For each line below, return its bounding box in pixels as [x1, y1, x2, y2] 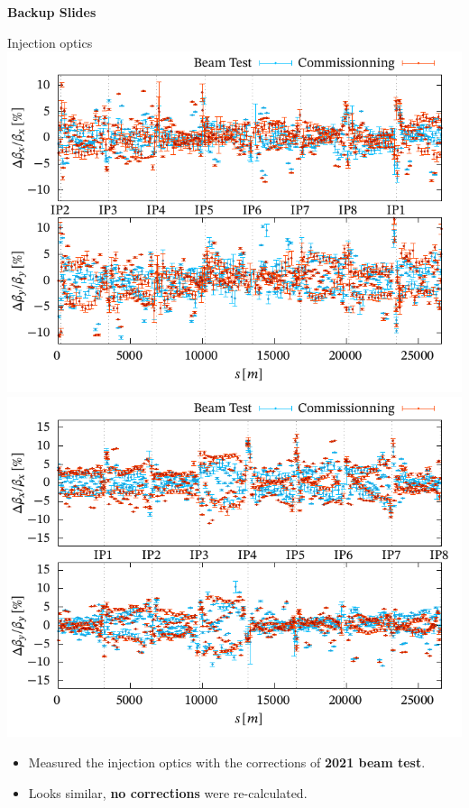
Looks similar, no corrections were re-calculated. [28, 783, 308, 802]
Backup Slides [7, 3, 97, 21]
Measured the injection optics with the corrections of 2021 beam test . [28, 753, 426, 771]
